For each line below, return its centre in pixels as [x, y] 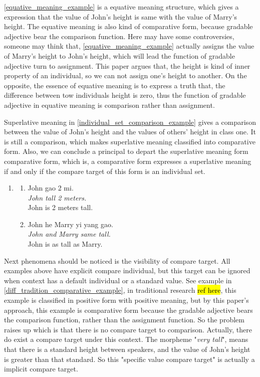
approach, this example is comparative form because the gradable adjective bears [128, 310]
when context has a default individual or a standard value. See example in [118, 280]
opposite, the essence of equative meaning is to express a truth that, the [115, 85]
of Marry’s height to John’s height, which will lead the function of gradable [119, 55]
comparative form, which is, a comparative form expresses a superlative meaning [128, 161]
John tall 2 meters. [57, 197]
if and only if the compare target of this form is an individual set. [105, 171]
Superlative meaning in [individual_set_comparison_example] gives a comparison [130, 122]
